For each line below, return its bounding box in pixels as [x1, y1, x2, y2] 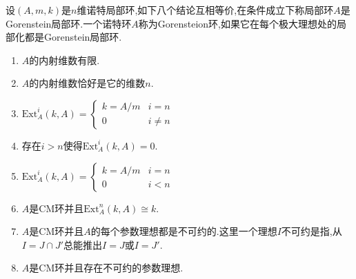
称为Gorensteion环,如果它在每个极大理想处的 [138, 16, 337, 30]
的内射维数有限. [29, 52, 100, 67]
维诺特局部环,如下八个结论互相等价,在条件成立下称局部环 [77, 3, 334, 17]
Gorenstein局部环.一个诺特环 [6, 16, 132, 30]
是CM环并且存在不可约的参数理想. [29, 260, 184, 275]
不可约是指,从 [281, 224, 342, 238]
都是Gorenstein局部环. [24, 30, 122, 44]
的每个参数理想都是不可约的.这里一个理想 [90, 224, 277, 238]
